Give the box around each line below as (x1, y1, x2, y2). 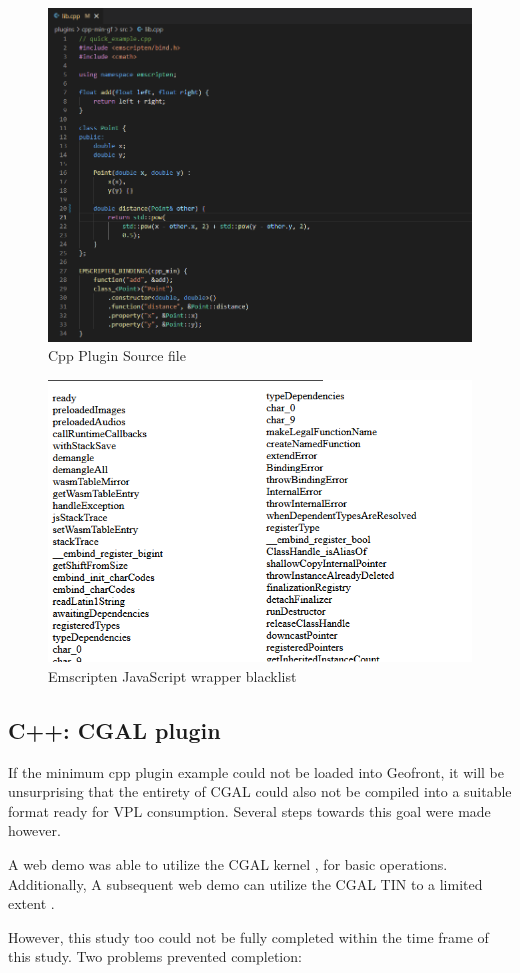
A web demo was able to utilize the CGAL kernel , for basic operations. (8, 854, 448, 875)
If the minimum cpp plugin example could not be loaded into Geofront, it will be (8, 761, 505, 782)
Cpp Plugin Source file (48, 345, 186, 366)
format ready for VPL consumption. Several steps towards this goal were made (8, 800, 491, 821)
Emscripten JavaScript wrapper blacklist (48, 665, 297, 686)
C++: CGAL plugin (8, 714, 221, 745)
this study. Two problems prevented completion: (8, 946, 302, 967)
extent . (8, 893, 55, 914)
